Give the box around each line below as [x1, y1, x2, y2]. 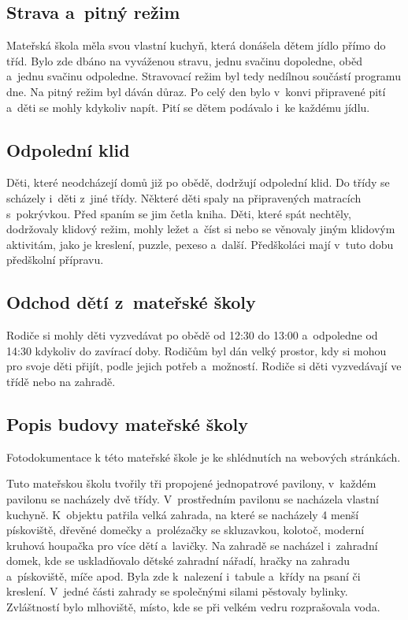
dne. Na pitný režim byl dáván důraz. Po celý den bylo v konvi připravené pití [6, 83, 386, 99]
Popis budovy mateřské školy [6, 411, 248, 436]
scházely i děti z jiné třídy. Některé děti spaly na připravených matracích [6, 189, 362, 206]
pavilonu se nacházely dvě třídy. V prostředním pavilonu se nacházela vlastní [6, 490, 379, 507]
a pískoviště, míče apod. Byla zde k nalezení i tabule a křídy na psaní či [6, 567, 361, 584]
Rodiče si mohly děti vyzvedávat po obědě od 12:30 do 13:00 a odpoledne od [6, 327, 378, 343]
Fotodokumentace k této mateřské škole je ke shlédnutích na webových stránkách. [6, 448, 401, 465]
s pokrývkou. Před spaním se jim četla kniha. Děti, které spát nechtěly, [6, 205, 351, 221]
